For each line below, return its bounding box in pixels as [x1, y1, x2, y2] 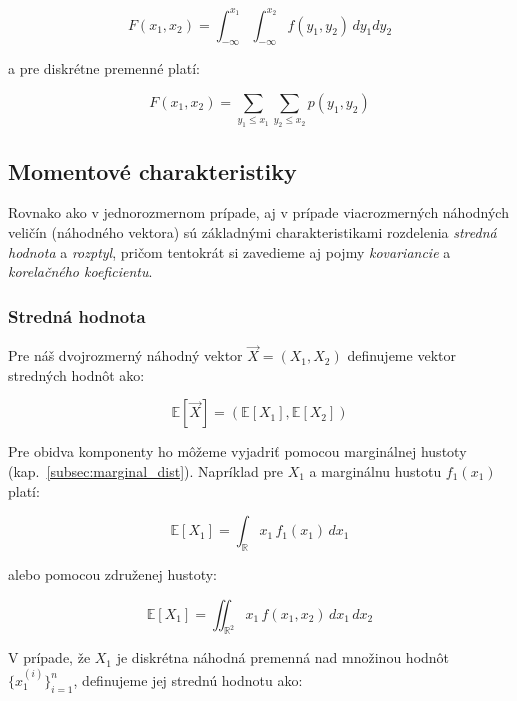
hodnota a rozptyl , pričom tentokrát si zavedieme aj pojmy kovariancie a [8, 241, 451, 262]
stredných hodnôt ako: [8, 364, 145, 385]
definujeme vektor [347, 345, 456, 366]
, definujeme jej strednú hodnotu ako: [73, 669, 303, 690]
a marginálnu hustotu [309, 460, 442, 481]
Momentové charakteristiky [8, 155, 297, 186]
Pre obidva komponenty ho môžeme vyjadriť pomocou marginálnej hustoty [8, 441, 467, 462]
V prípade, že [8, 647, 91, 668]
